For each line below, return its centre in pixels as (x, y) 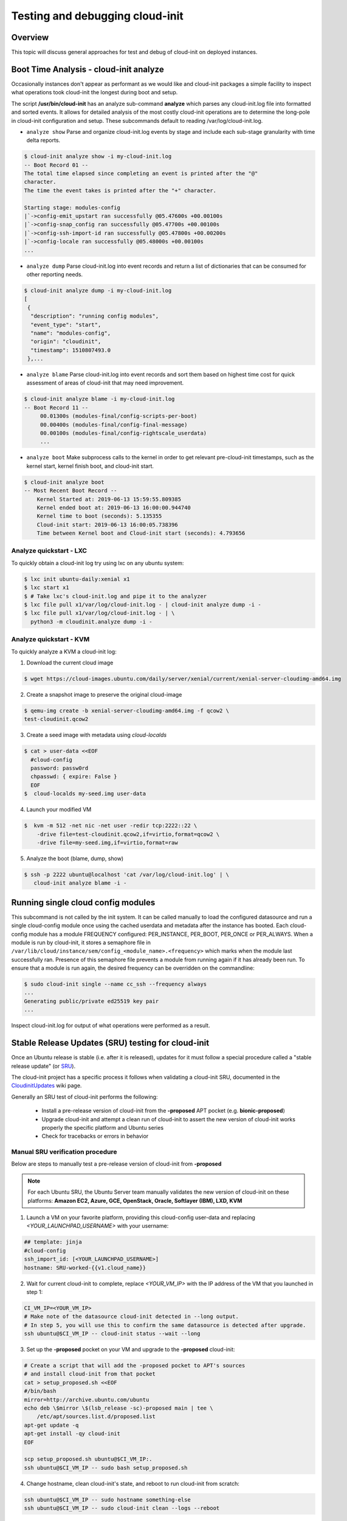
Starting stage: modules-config (72, 207)
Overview (30, 37)
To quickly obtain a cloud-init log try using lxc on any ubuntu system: (98, 563)
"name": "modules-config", (71, 333)
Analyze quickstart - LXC (49, 551)
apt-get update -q (51, 1425)
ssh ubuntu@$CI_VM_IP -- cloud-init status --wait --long (112, 1334)
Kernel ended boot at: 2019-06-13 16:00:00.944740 (114, 507)
